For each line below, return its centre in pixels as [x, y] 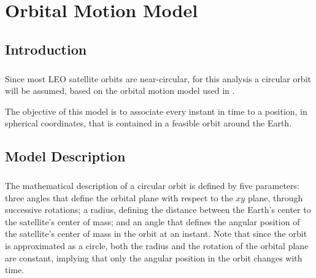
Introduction [46, 49]
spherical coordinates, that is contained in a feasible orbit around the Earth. [148, 123]
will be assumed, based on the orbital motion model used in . [120, 91]
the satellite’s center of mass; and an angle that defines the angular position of [152, 221]
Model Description [65, 156]
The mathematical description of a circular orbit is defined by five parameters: [152, 186]
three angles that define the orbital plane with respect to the [119, 197]
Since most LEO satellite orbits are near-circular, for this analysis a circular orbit [158, 78]
